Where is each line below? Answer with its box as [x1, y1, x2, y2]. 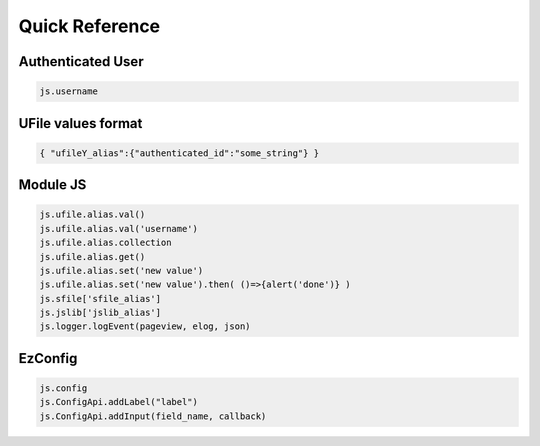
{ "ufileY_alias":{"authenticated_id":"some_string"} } [39, 147, 320, 159]
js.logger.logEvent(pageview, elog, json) [39, 321, 251, 332]
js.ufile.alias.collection [39, 237, 172, 249]
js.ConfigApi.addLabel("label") [39, 396, 199, 408]
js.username [39, 86, 99, 97]
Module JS [18, 176, 87, 194]
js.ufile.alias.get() [39, 251, 146, 262]
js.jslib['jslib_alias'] [39, 307, 162, 319]
